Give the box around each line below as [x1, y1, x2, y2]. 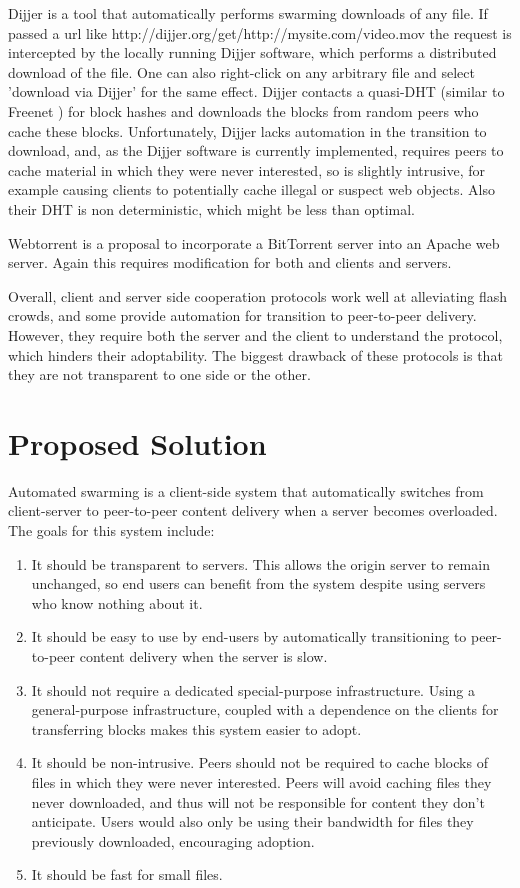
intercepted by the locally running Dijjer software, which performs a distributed [8, 42, 497, 63]
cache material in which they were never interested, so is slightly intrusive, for [8, 159, 485, 180]
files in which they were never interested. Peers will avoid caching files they [31, 771, 492, 792]
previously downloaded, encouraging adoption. [31, 830, 315, 851]
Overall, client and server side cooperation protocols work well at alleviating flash [8, 285, 508, 306]
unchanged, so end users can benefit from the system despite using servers [31, 573, 486, 594]
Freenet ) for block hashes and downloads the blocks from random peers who [8, 100, 479, 121]
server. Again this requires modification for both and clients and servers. [8, 252, 452, 273]
